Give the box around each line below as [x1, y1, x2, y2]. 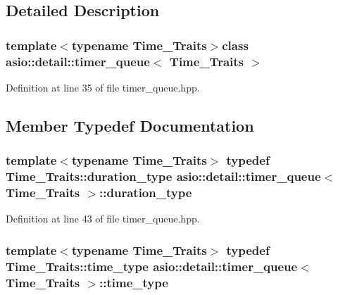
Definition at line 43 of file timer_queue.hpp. [6, 211, 200, 226]
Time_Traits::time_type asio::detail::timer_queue [6, 257, 298, 275]
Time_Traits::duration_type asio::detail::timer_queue [6, 168, 321, 185]
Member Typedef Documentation [6, 114, 254, 136]
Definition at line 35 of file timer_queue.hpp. [6, 80, 200, 94]
